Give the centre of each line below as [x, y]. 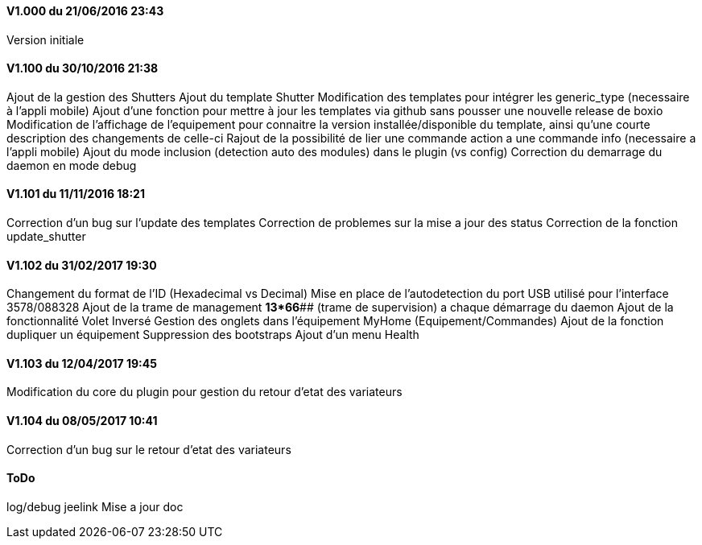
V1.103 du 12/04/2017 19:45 [82, 363]
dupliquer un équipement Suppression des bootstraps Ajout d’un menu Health [213, 335]
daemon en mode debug [72, 165]
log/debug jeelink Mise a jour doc [95, 506]
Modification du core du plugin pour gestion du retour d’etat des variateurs [204, 392]
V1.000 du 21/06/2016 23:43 [85, 11]
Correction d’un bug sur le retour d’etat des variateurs [149, 449]
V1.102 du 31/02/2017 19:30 [82, 265]
